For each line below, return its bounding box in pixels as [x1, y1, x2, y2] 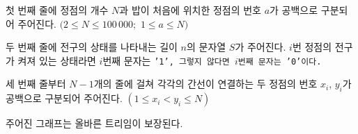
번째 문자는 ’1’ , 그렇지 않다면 [102, 53, 230, 67]
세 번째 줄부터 [6, 76, 66, 91]
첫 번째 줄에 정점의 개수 [6, 3, 109, 17]
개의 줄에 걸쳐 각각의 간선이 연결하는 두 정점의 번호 [93, 76, 318, 91]
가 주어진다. [235, 40, 286, 54]
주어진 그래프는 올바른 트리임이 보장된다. [6, 116, 183, 131]
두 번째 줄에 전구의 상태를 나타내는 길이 [6, 40, 178, 54]
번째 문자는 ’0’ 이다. [238, 56, 322, 67]
